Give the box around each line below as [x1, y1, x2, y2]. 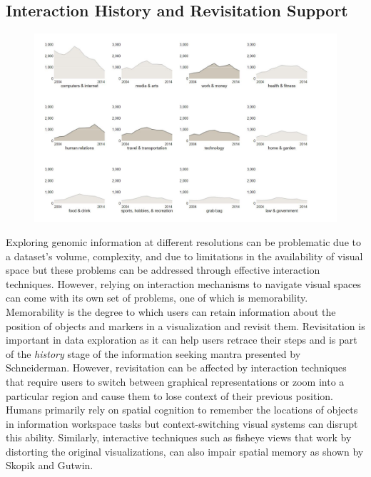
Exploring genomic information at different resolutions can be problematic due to [6, 234, 361, 249]
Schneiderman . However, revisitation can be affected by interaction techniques [6, 360, 347, 375]
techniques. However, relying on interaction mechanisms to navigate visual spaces [6, 276, 361, 291]
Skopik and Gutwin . [6, 458, 93, 473]
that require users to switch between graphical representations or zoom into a [6, 374, 345, 389]
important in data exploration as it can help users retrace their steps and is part [6, 332, 357, 347]
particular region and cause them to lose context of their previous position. [6, 388, 334, 403]
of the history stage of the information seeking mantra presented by [6, 346, 301, 361]
